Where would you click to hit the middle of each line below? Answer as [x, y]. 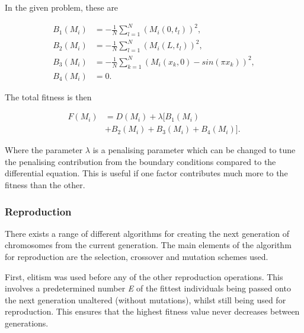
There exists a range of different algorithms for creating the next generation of [147, 233]
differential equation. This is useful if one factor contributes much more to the [146, 173]
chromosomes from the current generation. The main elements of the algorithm [148, 245]
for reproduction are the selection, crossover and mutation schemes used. [137, 257]
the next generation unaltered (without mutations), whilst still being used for [145, 299]
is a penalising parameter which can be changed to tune [194, 150]
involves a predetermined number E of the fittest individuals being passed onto [148, 288]
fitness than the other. [45, 185]
